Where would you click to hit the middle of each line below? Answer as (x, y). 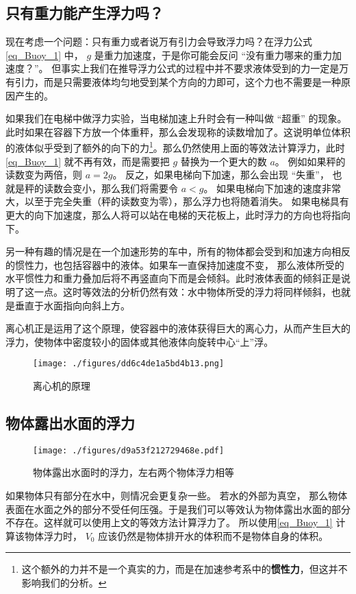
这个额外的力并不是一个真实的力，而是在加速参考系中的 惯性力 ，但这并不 (185, 569)
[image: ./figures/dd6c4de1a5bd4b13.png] (129, 364)
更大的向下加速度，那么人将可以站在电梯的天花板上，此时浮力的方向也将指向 (178, 214)
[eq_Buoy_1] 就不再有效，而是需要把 (88, 161)
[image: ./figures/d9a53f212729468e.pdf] (129, 450)
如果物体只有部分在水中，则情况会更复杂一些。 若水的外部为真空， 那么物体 (177, 496)
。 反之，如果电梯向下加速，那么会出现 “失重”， (221, 175)
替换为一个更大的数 (224, 161)
